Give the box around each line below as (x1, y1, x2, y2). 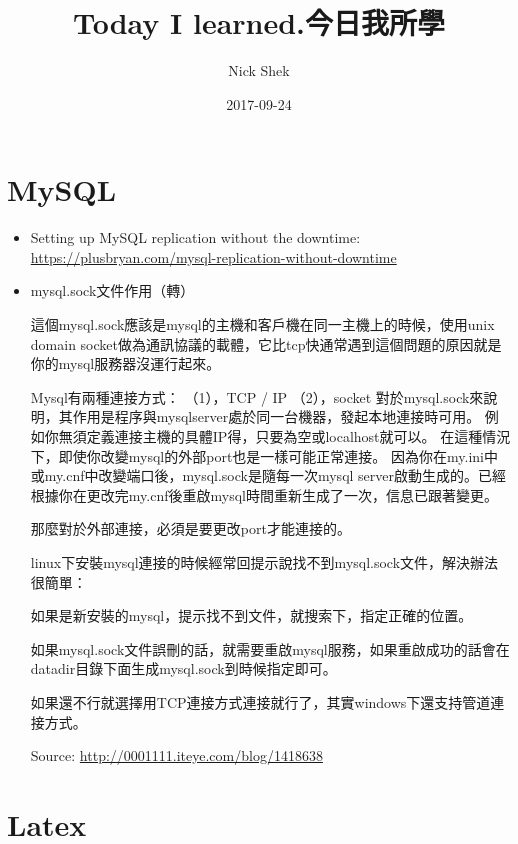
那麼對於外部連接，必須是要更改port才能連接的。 (30, 518, 351, 539)
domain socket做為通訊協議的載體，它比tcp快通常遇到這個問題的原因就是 (30, 333, 502, 354)
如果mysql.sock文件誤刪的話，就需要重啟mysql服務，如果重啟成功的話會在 (30, 638, 510, 659)
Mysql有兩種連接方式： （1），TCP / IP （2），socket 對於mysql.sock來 (30, 386, 484, 407)
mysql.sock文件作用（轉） (30, 280, 195, 301)
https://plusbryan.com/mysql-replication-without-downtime (30, 246, 397, 267)
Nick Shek (228, 60, 290, 81)
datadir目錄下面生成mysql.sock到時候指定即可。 (30, 658, 337, 679)
